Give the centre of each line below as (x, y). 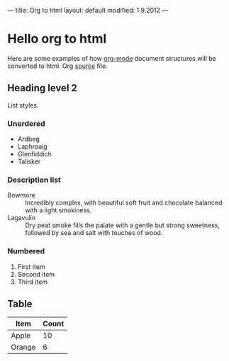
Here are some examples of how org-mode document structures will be (112, 58)
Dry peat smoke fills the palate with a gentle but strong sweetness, (123, 225)
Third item (33, 282)
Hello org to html (57, 39)
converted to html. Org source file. (57, 66)
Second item (36, 274)
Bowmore (21, 195)
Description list (34, 180)
